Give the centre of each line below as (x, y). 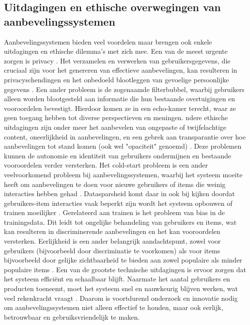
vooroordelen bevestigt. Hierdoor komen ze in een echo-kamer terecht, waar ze (120, 108)
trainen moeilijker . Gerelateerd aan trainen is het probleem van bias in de (114, 212)
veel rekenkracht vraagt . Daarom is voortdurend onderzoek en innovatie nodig (121, 298)
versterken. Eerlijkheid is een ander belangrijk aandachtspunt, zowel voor (112, 241)
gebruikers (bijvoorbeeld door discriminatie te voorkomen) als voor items (112, 250)
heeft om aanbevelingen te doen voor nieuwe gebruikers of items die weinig (115, 184)
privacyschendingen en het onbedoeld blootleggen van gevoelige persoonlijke (117, 79)
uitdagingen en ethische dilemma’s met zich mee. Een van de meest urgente (116, 51)
